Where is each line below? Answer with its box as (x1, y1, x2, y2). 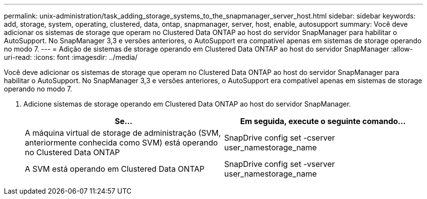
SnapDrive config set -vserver (224, 159, 335, 169)
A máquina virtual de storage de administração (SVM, (25, 128, 221, 138)
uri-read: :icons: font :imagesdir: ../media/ (4, 53, 137, 61)
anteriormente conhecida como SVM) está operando (25, 138, 218, 147)
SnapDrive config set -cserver (224, 133, 335, 143)
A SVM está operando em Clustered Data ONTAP (25, 164, 205, 174)
